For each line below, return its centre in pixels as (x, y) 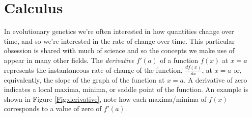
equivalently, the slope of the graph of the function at (84, 79)
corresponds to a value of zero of (53, 108)
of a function (179, 60)
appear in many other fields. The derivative (69, 60)
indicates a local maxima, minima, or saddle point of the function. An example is (126, 89)
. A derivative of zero (215, 79)
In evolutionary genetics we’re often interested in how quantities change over (119, 31)
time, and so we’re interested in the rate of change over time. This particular (119, 41)
